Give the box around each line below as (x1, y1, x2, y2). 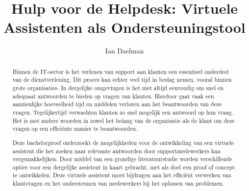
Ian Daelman (105, 46, 144, 56)
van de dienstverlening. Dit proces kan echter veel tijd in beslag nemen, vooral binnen (12, 75, 232, 84)
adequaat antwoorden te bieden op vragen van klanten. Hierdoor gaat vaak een (12, 92, 214, 100)
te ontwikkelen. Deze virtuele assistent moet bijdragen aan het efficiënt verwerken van (12, 171, 231, 179)
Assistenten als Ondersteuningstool (3, 17, 246, 37)
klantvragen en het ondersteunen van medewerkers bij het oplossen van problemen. (12, 179, 224, 188)
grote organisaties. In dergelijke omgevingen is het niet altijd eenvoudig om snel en (12, 84, 224, 92)
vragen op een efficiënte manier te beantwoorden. (12, 124, 138, 133)
